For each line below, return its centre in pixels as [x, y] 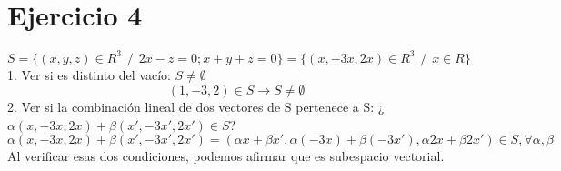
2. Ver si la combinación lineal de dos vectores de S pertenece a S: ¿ [196, 107]
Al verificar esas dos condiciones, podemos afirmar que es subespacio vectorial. [226, 156]
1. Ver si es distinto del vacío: [89, 74]
